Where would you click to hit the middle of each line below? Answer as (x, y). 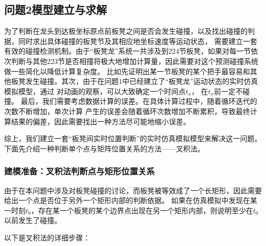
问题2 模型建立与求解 (56, 9)
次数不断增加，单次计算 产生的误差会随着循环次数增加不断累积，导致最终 (127, 111)
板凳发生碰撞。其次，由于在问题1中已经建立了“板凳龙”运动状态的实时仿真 (135, 81)
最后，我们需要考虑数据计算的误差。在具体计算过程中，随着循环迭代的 (139, 101)
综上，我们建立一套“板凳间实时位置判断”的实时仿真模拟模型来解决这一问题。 (133, 138)
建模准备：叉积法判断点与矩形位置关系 (80, 171)
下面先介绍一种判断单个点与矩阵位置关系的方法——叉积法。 (104, 148)
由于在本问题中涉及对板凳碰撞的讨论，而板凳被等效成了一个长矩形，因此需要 (133, 190)
